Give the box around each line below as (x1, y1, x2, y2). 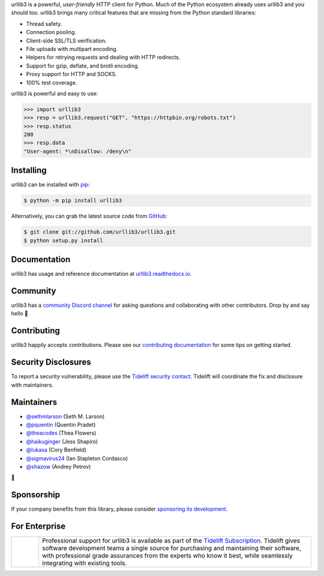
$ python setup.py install (23, 237, 103, 244)
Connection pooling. (26, 29, 76, 36)
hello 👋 (11, 310, 28, 317)
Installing (11, 165, 47, 176)
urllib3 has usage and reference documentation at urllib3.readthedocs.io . (11, 270, 192, 278)
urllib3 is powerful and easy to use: (11, 90, 98, 97)
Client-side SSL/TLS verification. (26, 37, 107, 44)
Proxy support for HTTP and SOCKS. (26, 71, 117, 78)
